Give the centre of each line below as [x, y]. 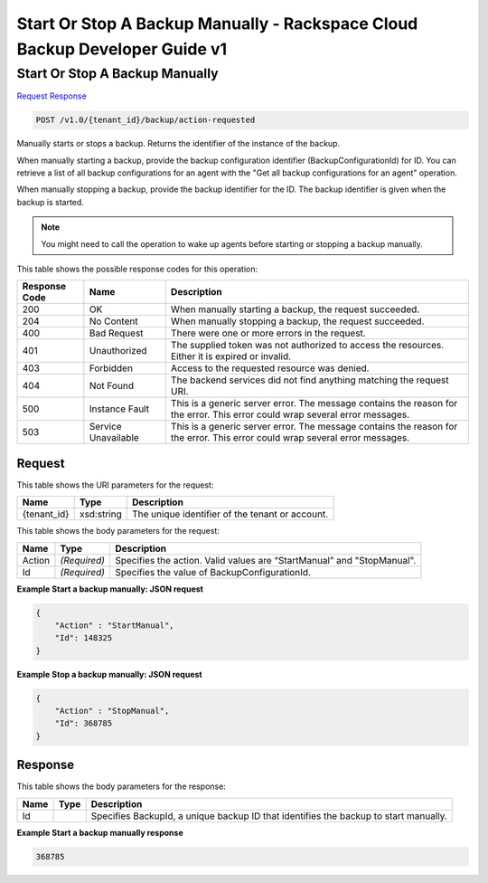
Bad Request [116, 333]
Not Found [112, 386]
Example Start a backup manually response [100, 832]
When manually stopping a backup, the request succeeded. [297, 321]
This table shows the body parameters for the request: [118, 531]
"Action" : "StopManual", [112, 711]
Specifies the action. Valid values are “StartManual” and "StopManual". [265, 560]
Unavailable [114, 438]
